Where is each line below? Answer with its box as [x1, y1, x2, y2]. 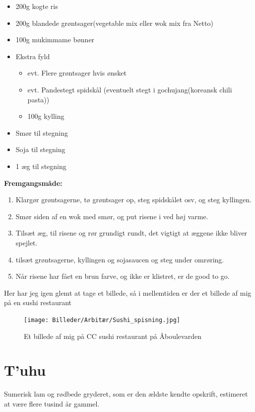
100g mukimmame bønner [15, 34, 95, 45]
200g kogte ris [15, 1, 58, 11]
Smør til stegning [15, 127, 68, 138]
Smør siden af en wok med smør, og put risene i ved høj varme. [15, 211, 208, 221]
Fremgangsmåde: [4, 177, 63, 188]
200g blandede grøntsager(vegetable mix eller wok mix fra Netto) [15, 17, 213, 28]
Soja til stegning [15, 144, 65, 155]
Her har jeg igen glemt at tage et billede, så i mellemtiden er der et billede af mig [4, 287, 252, 298]
